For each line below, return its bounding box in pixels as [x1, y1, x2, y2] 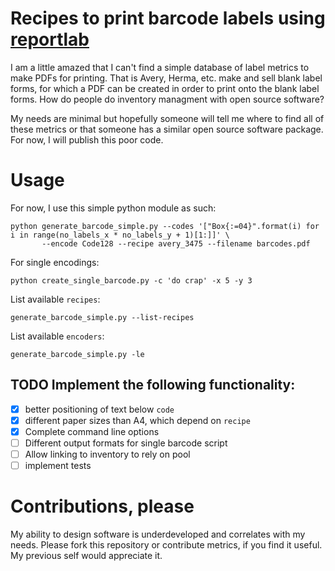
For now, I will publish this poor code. [10, 133, 164, 146]
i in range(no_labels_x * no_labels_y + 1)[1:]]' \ [10, 230, 230, 240]
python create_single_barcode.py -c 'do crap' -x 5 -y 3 [10, 275, 253, 286]
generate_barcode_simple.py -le [10, 349, 145, 359]
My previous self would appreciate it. [10, 550, 163, 561]
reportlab [10, 28, 90, 51]
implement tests [24, 460, 92, 471]
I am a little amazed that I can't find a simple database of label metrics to [10, 61, 310, 73]
